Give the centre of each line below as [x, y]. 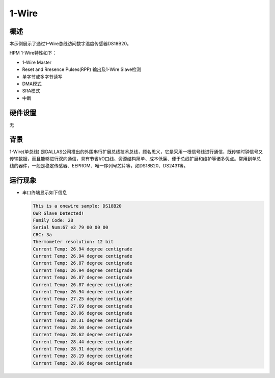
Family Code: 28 [53, 220]
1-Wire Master [37, 62]
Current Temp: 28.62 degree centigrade [82, 335]
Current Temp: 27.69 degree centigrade [82, 306]
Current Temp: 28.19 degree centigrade [82, 356]
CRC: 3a [42, 234]
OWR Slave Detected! [58, 213]
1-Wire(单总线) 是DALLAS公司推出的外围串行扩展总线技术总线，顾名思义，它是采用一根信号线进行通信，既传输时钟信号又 [136, 152]
